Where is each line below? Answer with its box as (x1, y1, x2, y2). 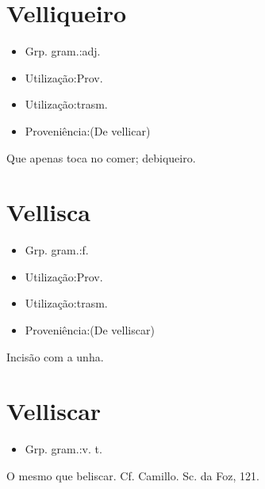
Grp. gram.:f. (25, 242, 89, 258)
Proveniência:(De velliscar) (25, 322, 155, 338)
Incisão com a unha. (6, 348, 104, 365)
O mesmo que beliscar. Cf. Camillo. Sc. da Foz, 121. (6, 467, 259, 483)
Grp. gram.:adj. (25, 43, 101, 59)
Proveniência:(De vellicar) (25, 122, 151, 139)
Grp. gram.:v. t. (25, 441, 102, 457)
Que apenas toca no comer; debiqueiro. (6, 149, 196, 166)
